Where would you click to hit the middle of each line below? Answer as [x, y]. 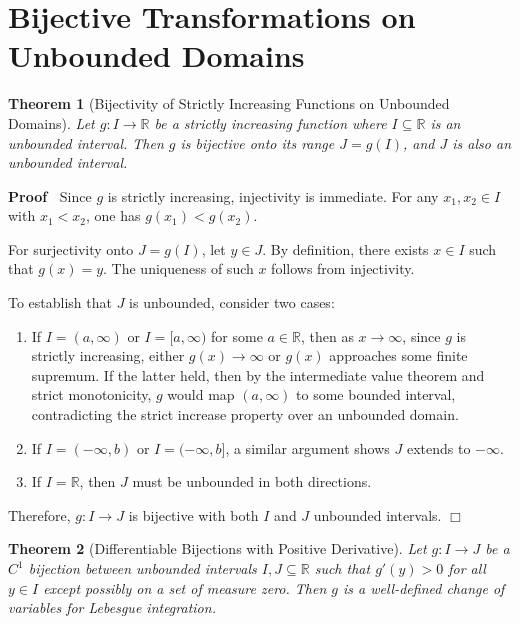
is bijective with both [193, 514]
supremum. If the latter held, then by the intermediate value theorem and [258, 374]
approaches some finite [398, 355]
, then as [327, 335]
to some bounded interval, [376, 394]
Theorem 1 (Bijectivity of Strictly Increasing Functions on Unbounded [229, 103]
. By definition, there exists [345, 248]
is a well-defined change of [423, 587]
